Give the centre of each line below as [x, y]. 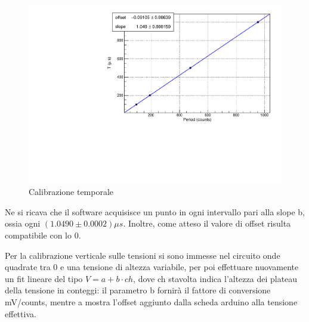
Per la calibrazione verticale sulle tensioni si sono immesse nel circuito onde [143, 255]
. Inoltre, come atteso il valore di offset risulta [207, 223]
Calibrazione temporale [71, 192]
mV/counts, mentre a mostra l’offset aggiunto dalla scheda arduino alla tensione [151, 302]
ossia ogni [23, 223]
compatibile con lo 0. [43, 235]
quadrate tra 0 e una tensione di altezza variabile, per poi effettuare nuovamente [152, 267]
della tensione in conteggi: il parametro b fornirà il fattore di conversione [138, 290]
